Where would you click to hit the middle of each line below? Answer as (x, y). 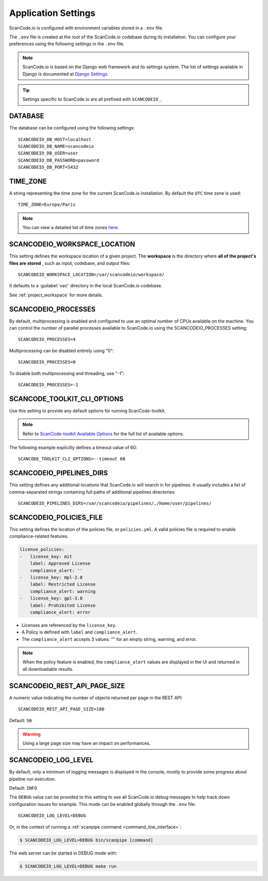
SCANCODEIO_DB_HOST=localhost (55, 139)
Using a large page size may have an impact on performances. (87, 743)
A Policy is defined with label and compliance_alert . (79, 632)
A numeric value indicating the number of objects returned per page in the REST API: (96, 698)
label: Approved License (60, 564)
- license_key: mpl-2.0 (51, 577)
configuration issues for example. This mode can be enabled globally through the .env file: (102, 804)
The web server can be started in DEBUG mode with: (63, 853)
